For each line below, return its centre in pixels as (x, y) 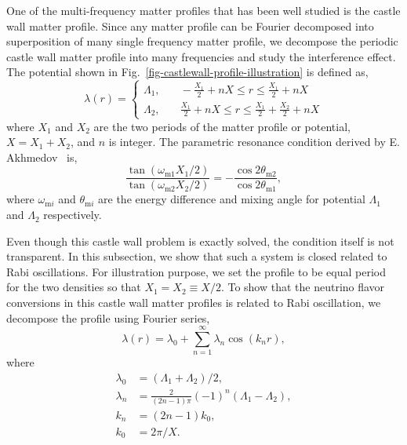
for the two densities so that (74, 287)
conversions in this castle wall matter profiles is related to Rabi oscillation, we (194, 303)
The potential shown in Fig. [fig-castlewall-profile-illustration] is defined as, (187, 72)
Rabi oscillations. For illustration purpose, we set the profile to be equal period (196, 271)
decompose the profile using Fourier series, (108, 317)
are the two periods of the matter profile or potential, (222, 126)
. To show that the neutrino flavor (303, 287)
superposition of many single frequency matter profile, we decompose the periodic (202, 41)
